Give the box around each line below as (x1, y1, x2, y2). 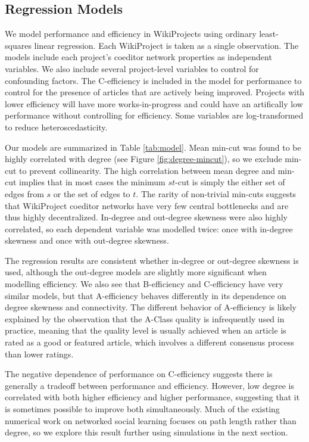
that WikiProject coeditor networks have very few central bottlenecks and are (5, 199, 289, 211)
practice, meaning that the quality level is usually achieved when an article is (5, 324, 286, 337)
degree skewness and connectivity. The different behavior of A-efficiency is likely (5, 301, 296, 313)
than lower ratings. (5, 347, 74, 360)
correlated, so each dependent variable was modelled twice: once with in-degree (5, 222, 293, 235)
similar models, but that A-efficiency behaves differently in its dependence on (5, 289, 286, 301)
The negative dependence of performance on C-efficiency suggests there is (5, 368, 273, 380)
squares (5, 39, 32, 51)
